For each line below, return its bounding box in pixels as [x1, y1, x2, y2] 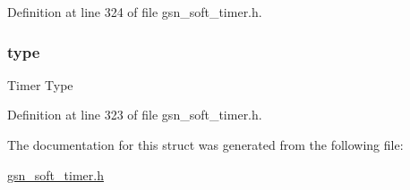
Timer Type [7, 75, 73, 94]
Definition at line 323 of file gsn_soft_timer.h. [7, 105, 262, 124]
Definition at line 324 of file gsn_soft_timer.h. [7, 3, 262, 21]
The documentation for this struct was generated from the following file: [7, 136, 404, 153]
